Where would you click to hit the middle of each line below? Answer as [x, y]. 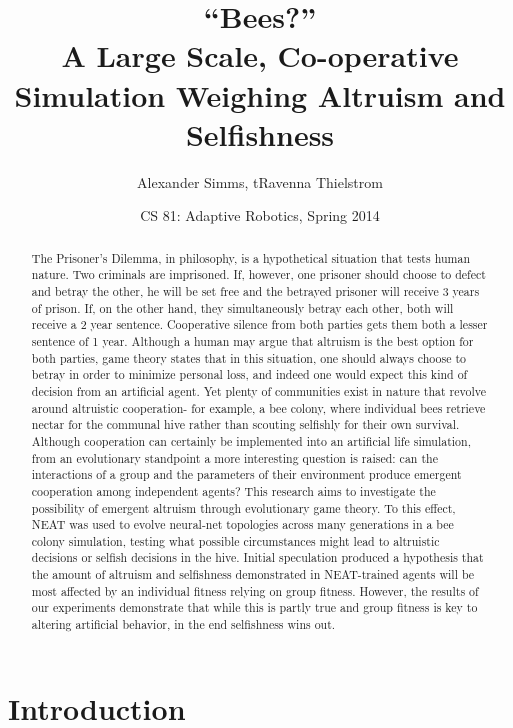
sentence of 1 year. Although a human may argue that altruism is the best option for [252, 340]
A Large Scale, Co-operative [260, 55]
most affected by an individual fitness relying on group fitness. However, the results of [255, 590]
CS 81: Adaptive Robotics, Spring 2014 [260, 215]
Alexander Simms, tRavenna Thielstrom [260, 181]
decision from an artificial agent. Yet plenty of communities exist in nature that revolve [258, 390]
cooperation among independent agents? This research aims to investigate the [233, 490]
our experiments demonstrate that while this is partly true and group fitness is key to [254, 607]
